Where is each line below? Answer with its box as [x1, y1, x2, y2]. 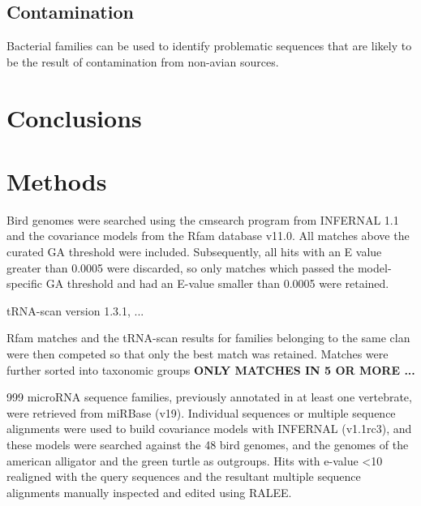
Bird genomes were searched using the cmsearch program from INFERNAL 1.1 [6, 211, 399, 228]
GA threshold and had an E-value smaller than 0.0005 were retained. [45, 275, 389, 292]
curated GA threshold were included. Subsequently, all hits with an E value [6, 243, 382, 260]
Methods [6, 164, 107, 197]
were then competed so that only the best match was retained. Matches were [6, 345, 389, 362]
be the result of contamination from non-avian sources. [6, 53, 279, 70]
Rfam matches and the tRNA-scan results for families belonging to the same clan [6, 329, 410, 346]
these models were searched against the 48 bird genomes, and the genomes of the [6, 436, 409, 453]
